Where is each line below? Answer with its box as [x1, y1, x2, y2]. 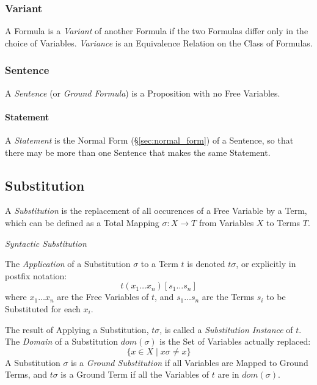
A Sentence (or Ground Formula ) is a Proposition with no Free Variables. [5, 86, 280, 99]
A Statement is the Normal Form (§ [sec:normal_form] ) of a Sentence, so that [5, 134, 294, 147]
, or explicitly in [236, 257, 296, 270]
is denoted [187, 257, 225, 270]
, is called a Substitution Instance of [159, 323, 293, 335]
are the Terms [202, 290, 255, 303]
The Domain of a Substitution [5, 335, 118, 348]
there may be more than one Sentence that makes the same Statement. [5, 145, 271, 158]
